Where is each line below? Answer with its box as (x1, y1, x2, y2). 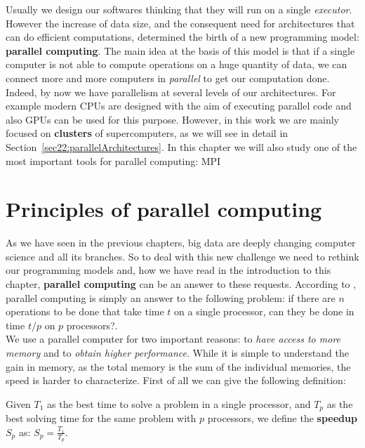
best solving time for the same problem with (6, 411, 197, 426)
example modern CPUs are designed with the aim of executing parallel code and (6, 98, 352, 113)
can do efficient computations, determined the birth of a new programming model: (6, 29, 359, 44)
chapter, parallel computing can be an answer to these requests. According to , (6, 277, 357, 291)
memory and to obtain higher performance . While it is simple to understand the (6, 345, 349, 360)
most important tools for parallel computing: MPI (6, 153, 221, 168)
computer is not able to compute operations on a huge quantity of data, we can (6, 57, 347, 72)
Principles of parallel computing (6, 195, 322, 223)
